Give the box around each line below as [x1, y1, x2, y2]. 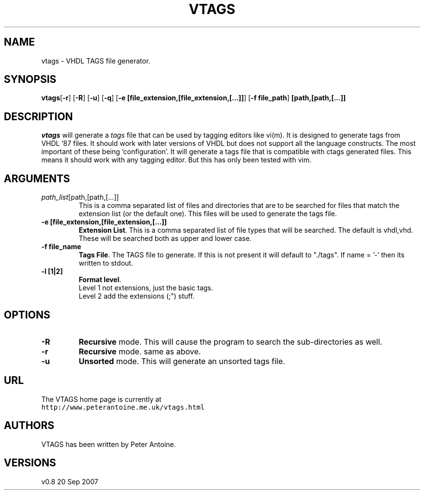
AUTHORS [4, 419, 55, 432]
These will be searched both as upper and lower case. [78, 234, 252, 243]
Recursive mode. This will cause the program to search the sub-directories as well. [78, 336, 382, 347]
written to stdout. [78, 259, 133, 268]
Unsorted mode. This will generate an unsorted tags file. [78, 356, 285, 366]
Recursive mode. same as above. [78, 346, 201, 356]
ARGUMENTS [4, 172, 70, 185]
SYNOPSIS [4, 73, 57, 86]
